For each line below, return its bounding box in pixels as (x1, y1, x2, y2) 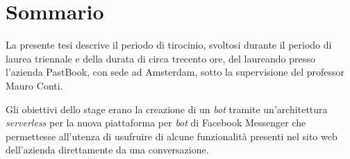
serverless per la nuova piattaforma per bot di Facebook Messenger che (6, 115, 306, 130)
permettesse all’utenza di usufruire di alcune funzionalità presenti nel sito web (6, 128, 337, 143)
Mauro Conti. (6, 78, 63, 92)
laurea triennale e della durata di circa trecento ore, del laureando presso (6, 51, 315, 65)
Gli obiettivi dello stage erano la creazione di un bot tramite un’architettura (6, 101, 328, 116)
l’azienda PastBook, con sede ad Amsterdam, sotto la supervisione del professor (6, 65, 345, 79)
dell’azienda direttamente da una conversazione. (6, 142, 209, 157)
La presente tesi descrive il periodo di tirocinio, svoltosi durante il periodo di (6, 37, 332, 52)
